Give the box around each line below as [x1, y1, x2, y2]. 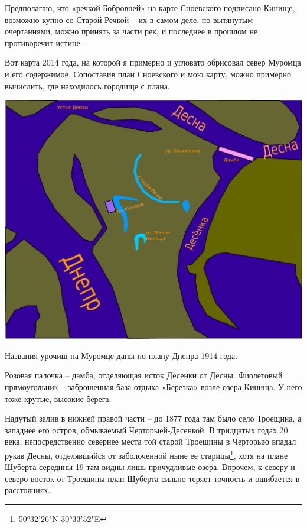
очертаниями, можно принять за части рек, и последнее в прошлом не [5, 25, 258, 37]
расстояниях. [5, 484, 51, 496]
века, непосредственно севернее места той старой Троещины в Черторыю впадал [5, 435, 296, 448]
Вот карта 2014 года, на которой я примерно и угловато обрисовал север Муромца [5, 56, 301, 69]
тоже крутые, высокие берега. [5, 392, 112, 404]
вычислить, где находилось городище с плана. [5, 79, 170, 92]
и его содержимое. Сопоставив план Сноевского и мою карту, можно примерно [5, 67, 291, 80]
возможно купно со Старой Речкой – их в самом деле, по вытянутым [5, 13, 253, 25]
